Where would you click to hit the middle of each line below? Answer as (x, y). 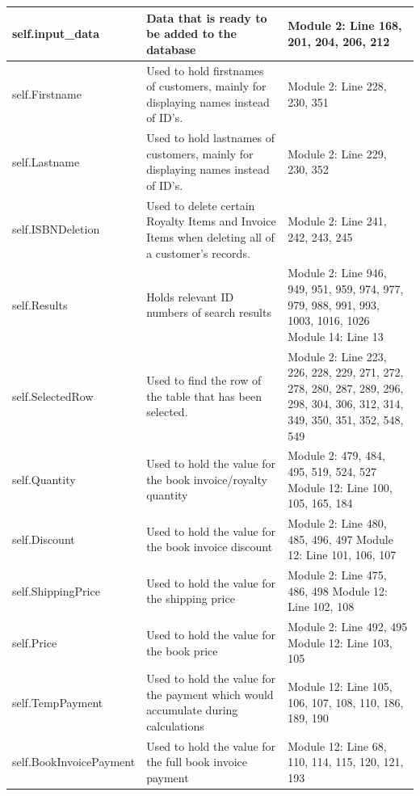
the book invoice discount (210, 547)
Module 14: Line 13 (336, 336)
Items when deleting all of (210, 236)
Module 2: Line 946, (337, 273)
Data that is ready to (207, 17)
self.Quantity (44, 479)
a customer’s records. (198, 253)
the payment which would (210, 694)
